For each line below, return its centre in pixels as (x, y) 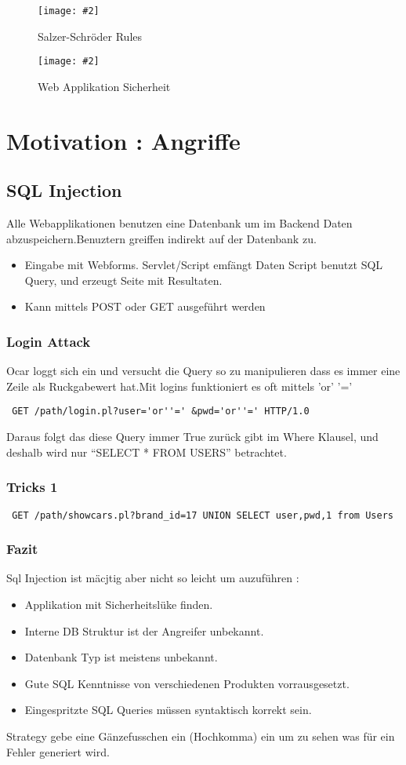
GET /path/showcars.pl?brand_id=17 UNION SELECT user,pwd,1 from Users (203, 515)
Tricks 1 (32, 487)
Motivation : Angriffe (123, 140)
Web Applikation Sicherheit (104, 86)
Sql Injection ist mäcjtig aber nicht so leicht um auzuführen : (153, 578)
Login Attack (49, 341)
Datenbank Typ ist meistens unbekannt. (121, 657)
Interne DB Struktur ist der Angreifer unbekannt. (144, 630)
